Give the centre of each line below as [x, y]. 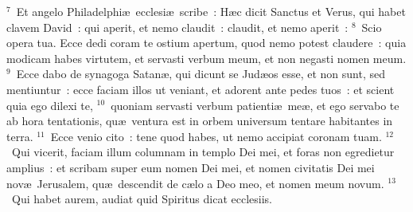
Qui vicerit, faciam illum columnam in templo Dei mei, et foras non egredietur [203, 152]
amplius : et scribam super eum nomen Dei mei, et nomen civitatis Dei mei [191, 167]
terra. [20, 136]
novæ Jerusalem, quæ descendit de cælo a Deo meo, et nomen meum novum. [195, 183]
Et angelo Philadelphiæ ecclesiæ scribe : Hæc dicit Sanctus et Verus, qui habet [211, 11]
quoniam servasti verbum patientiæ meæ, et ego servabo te [255, 105]
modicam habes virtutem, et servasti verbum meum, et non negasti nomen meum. [206, 58]
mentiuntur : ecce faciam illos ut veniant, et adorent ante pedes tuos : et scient [201, 89]
